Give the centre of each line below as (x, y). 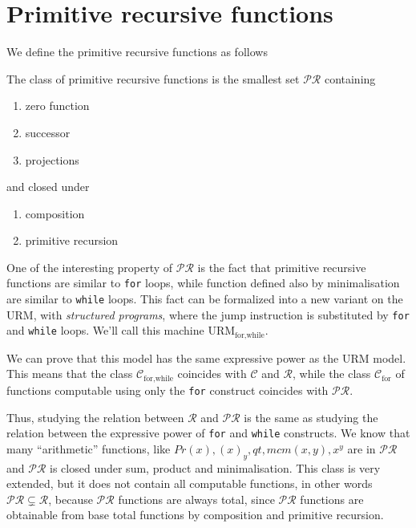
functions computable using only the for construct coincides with (168, 390)
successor (48, 132)
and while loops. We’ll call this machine (105, 330)
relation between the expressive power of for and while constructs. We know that (208, 433)
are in (361, 448)
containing (350, 78)
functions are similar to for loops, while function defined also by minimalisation (203, 283)
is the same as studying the (311, 417)
